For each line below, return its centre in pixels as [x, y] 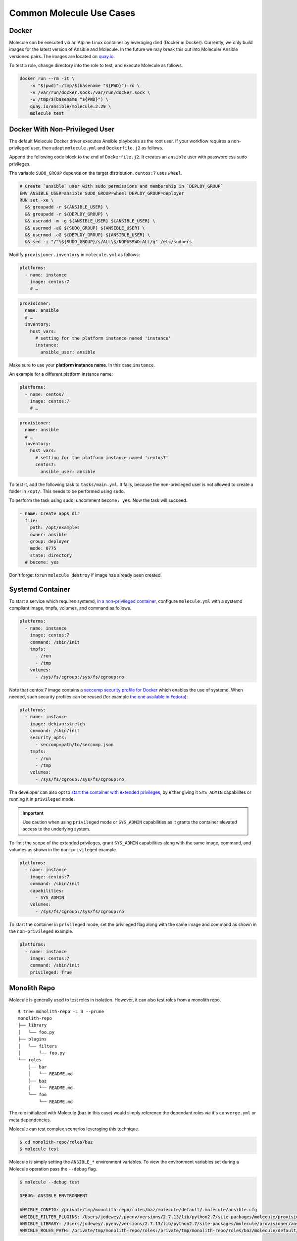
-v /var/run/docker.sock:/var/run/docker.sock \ [90, 93]
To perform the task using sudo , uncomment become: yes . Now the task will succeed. [98, 500]
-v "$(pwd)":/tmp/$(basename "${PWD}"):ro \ [85, 85]
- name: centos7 [45, 394]
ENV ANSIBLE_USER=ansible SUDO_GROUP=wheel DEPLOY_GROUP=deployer [102, 193]
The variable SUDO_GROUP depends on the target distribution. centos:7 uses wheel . [96, 173]
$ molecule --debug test [50, 1182]
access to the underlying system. [56, 829]
